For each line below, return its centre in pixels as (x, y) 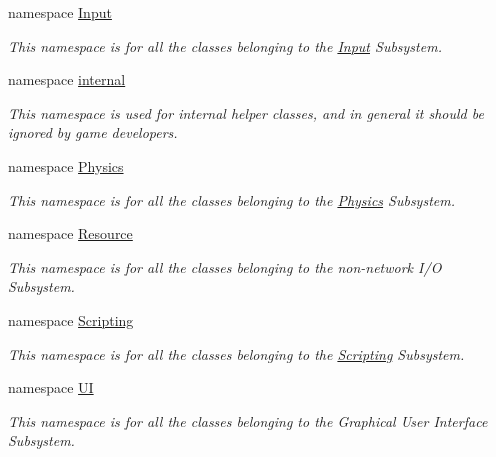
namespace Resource (70, 233)
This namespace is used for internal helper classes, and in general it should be (246, 112)
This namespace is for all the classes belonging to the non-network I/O (225, 266)
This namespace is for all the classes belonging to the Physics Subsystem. (231, 199)
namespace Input (60, 12)
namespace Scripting (71, 319)
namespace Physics (66, 165)
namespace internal (67, 79)
